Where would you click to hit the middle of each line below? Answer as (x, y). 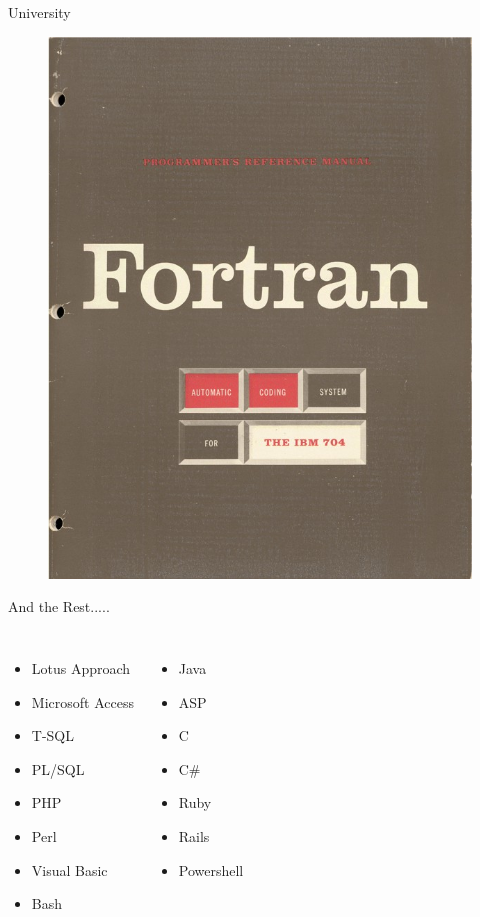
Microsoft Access (82, 701)
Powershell (211, 869)
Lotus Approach (81, 667)
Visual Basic (69, 869)
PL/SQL (58, 768)
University (39, 12)
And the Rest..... (59, 606)
